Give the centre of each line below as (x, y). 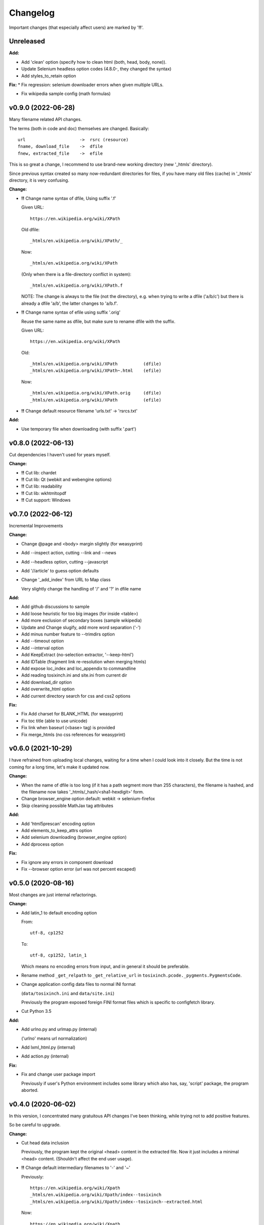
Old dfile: (31, 230)
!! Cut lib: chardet (39, 472)
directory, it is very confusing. (39, 180)
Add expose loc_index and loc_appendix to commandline (79, 668)
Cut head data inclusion (45, 1143)
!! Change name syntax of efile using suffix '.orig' (71, 312)
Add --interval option (42, 648)
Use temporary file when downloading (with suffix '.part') (79, 429)
